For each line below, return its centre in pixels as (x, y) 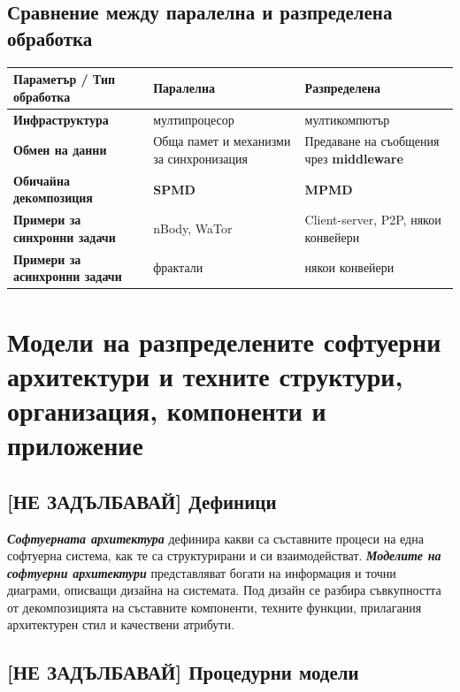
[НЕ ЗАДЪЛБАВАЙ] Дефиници (142, 501)
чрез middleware (354, 158)
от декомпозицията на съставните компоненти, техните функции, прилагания (215, 607)
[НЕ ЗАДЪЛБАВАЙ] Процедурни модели (183, 672)
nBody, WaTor (193, 228)
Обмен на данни (60, 150)
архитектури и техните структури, (205, 375)
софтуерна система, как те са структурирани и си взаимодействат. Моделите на (224, 555)
